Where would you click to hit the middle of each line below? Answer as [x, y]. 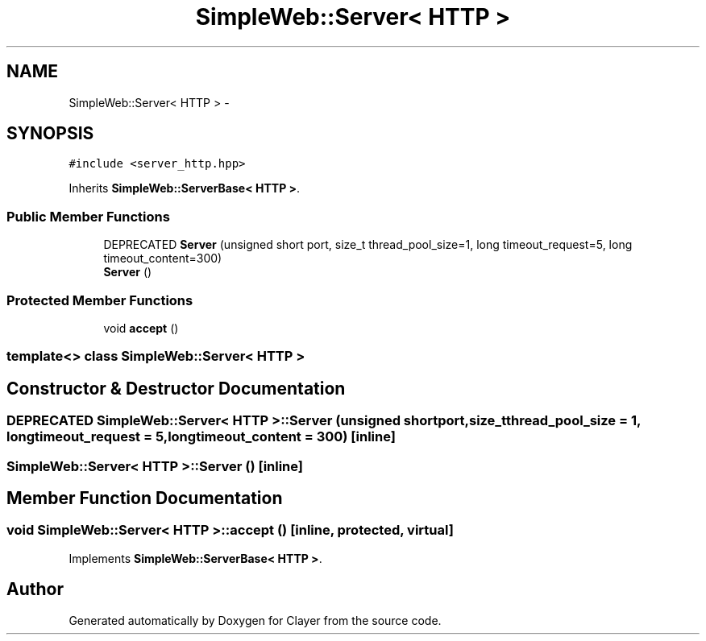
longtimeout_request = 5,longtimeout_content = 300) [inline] [201, 437]
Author [35, 589]
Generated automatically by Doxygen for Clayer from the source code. [255, 620]
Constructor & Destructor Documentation [176, 388]
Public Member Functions [88, 216]
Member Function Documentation [145, 498]
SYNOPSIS [50, 134]
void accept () [141, 328]
